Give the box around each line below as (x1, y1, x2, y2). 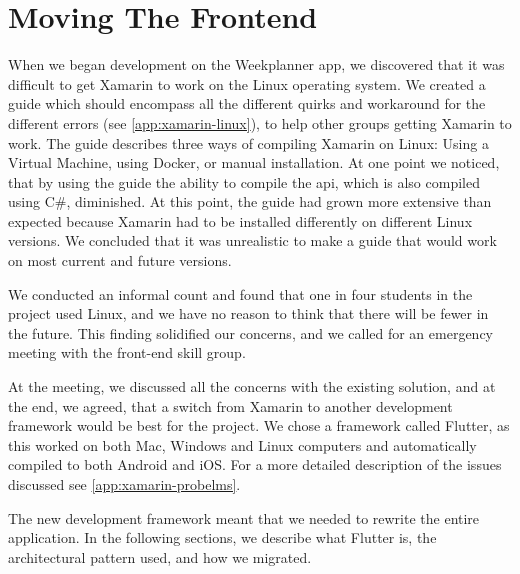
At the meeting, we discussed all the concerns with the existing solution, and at (8, 376, 496, 397)
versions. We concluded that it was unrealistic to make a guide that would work (8, 230, 497, 251)
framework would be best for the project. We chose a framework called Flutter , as (8, 415, 510, 436)
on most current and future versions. (8, 250, 232, 271)
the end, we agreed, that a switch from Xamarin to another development (8, 395, 453, 416)
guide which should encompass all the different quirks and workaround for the (8, 93, 486, 114)
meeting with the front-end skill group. (8, 342, 246, 363)
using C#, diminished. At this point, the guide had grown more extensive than (8, 191, 492, 212)
